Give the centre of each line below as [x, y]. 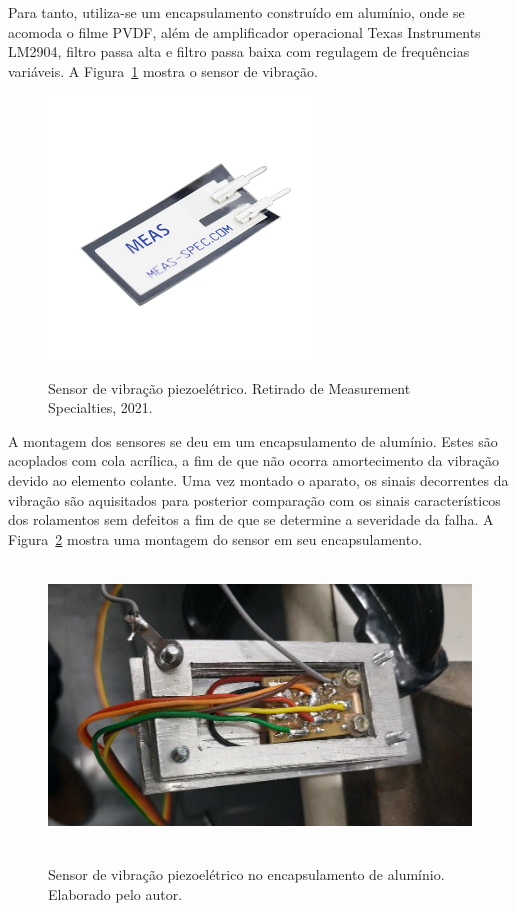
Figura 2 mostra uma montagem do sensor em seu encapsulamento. [215, 538]
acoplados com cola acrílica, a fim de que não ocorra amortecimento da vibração [254, 460]
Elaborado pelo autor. [115, 893]
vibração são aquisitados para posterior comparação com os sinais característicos [254, 499]
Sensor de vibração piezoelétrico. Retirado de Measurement [229, 387]
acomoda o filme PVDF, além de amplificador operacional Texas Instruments [244, 31]
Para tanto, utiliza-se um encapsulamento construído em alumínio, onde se [236, 12]
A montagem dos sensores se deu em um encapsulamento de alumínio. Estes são [253, 440]
